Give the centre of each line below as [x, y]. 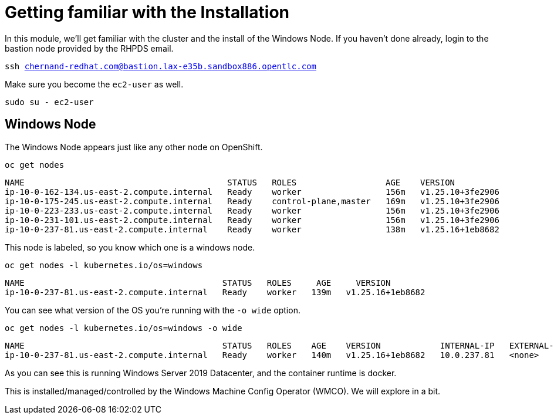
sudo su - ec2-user [49, 102]
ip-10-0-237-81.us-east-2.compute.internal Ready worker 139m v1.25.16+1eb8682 [215, 292]
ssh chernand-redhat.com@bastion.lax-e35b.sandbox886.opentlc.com [161, 66]
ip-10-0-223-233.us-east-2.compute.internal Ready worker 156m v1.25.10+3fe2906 [252, 210]
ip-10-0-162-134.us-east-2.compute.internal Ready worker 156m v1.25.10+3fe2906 [252, 192]
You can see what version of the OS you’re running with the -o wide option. [153, 310]
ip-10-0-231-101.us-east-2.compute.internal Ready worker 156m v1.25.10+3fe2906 [252, 220]
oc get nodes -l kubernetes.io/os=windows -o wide [124, 328]
